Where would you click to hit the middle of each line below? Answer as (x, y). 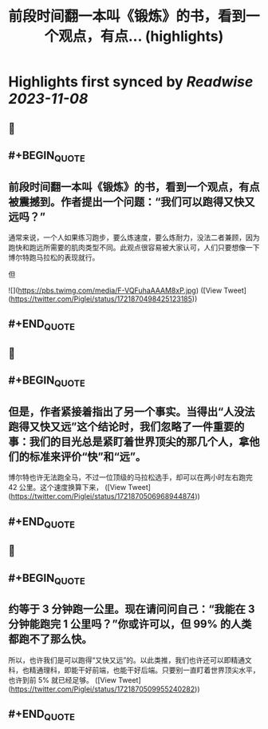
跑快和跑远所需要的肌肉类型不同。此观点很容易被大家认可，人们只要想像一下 (134, 247)
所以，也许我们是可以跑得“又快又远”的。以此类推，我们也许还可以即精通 (127, 659)
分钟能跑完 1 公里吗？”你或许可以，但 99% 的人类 (130, 624)
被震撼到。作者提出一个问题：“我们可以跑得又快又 (132, 202)
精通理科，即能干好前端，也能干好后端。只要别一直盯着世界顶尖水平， (144, 670)
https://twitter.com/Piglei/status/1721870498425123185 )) (104, 299)
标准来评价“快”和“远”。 (88, 456)
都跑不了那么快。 (50, 639)
